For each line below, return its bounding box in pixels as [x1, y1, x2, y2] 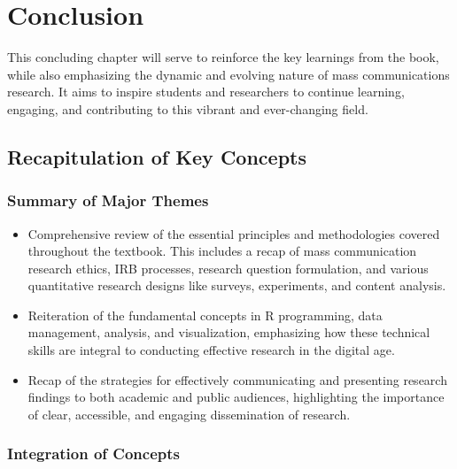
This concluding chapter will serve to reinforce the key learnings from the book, [7, 48, 439, 66]
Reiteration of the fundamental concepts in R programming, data [27, 305, 383, 324]
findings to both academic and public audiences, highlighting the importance [27, 388, 445, 406]
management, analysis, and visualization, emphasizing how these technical [27, 323, 430, 342]
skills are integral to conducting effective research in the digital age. [27, 341, 395, 359]
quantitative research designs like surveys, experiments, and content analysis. [27, 276, 446, 295]
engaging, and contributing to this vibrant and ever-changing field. [7, 99, 368, 118]
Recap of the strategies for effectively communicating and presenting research [27, 370, 447, 388]
